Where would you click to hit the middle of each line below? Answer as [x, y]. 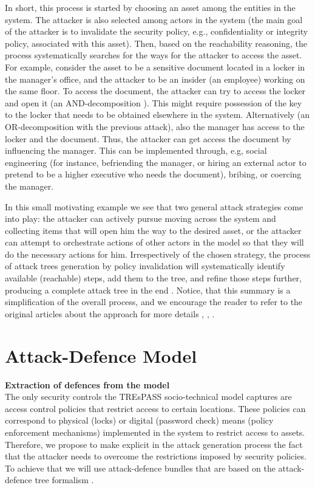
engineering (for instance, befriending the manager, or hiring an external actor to [156, 162]
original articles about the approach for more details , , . [110, 313]
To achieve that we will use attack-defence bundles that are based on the [140, 468]
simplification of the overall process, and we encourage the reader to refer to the [154, 302]
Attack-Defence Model [101, 355]
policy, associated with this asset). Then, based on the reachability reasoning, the [156, 43]
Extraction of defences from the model [87, 384]
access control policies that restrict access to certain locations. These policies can [155, 408]
